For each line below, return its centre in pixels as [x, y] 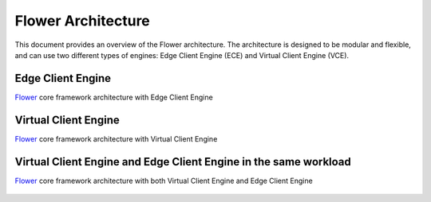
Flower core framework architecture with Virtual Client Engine [116, 138]
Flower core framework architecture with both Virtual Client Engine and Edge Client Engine [164, 181]
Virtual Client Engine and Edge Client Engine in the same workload [183, 162]
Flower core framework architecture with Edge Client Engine [114, 97]
